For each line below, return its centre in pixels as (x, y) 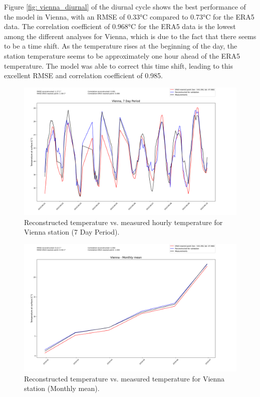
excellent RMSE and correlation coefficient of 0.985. (84, 75)
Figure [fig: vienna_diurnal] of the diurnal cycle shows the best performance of (125, 7)
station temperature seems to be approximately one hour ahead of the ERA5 (122, 55)
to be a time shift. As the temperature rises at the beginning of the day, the (121, 46)
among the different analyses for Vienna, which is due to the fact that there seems (130, 36)
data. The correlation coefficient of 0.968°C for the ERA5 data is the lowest (120, 26)
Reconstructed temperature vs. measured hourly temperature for (123, 222)
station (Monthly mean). (62, 388)
